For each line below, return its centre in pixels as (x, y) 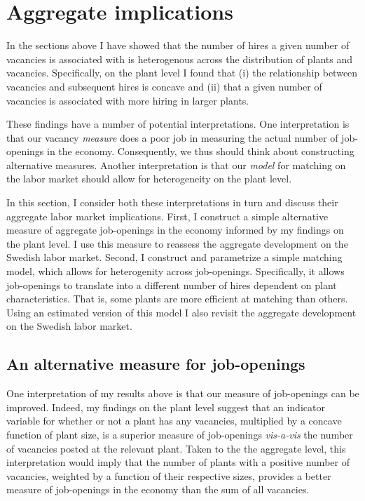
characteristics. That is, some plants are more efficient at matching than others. (177, 299)
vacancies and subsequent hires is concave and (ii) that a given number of (164, 86)
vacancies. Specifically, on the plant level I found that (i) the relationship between (182, 73)
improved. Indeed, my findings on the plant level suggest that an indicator (166, 407)
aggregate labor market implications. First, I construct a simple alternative (167, 216)
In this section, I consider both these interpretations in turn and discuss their (172, 202)
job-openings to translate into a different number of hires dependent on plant (172, 285)
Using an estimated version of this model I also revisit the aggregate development (181, 312)
